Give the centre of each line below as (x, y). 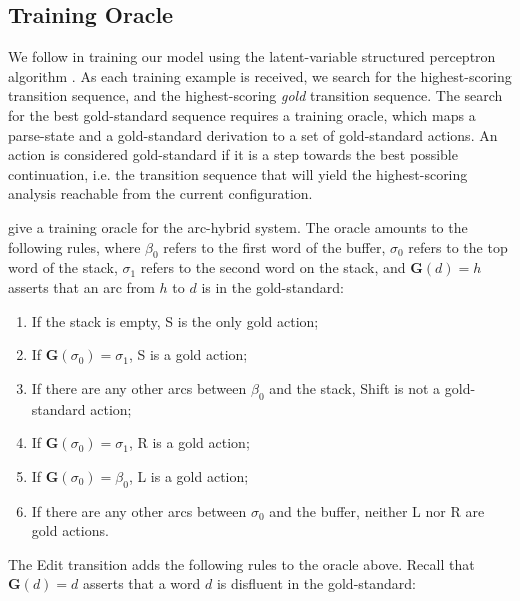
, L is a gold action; (188, 475)
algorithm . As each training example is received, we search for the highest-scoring (260, 75)
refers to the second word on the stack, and (273, 267)
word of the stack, (63, 267)
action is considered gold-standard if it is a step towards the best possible (233, 154)
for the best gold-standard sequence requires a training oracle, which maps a (242, 114)
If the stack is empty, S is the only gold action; (175, 320)
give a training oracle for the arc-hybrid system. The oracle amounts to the (238, 226)
